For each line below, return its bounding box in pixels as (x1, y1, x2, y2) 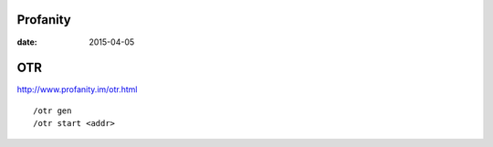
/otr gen (33, 105, 72, 116)
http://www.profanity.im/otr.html (16, 84, 138, 95)
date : (16, 37, 37, 47)
